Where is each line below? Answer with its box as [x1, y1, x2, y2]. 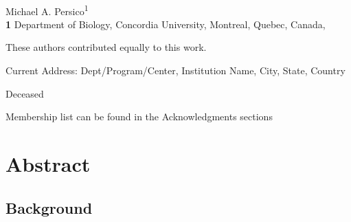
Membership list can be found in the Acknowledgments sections [5, 109, 273, 124]
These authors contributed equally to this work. [5, 40, 207, 54]
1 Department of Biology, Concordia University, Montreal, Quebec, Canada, [5, 16, 326, 31]
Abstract [5, 150, 91, 177]
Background [5, 197, 93, 218]
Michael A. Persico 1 [5, 1, 89, 18]
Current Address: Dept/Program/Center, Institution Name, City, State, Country [5, 63, 346, 78]
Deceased [5, 86, 44, 100]
